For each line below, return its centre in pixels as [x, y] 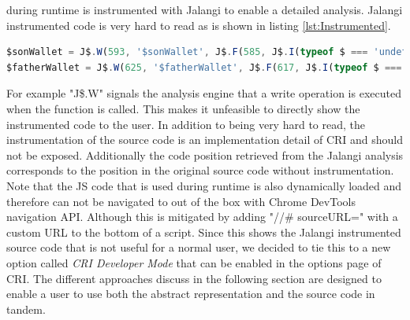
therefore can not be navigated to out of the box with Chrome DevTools [181, 201]
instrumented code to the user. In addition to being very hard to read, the [186, 124]
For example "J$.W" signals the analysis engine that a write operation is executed [204, 93]
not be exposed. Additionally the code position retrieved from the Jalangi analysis [205, 154]
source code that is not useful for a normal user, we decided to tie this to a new [199, 247]
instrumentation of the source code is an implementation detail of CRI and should [205, 140]
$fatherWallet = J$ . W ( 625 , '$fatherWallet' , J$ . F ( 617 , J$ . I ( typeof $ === [204, 67]
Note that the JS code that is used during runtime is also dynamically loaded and [204, 185]
